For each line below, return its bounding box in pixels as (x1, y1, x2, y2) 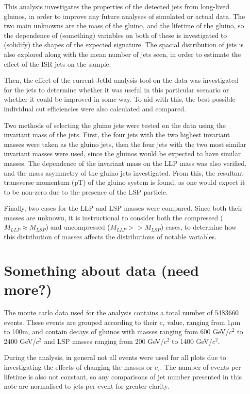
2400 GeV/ (4, 336, 36, 346)
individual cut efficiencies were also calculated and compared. (4, 103, 186, 113)
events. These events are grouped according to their (4, 317, 157, 327)
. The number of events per (160, 361, 241, 372)
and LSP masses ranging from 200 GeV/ (44, 336, 164, 346)
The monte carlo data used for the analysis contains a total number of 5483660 (4, 307, 239, 317)
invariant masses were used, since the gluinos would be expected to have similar (4, 148, 241, 159)
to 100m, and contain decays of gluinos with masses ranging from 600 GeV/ (4, 326, 229, 337)
